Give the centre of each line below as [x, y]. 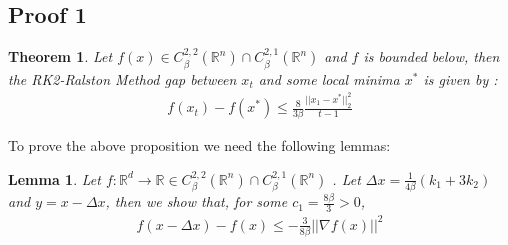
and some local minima [329, 78]
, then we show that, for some [196, 201]
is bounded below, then [431, 56]
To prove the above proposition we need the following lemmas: [199, 145]
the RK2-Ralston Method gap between [122, 78]
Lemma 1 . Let [54, 178]
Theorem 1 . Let [60, 56]
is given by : [460, 78]
